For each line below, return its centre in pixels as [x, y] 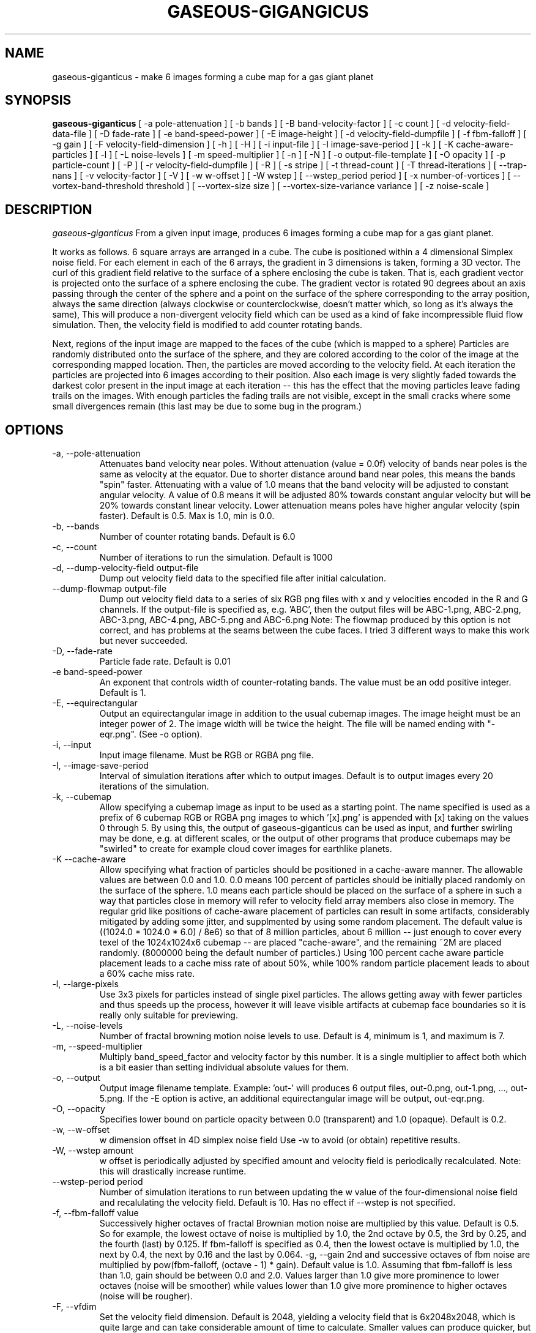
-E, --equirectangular [95, 703]
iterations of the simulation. [154, 786]
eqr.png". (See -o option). [151, 734]
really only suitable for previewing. [169, 1015]
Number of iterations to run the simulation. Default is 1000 [216, 558]
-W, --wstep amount [93, 1151]
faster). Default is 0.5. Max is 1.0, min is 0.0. [187, 516]
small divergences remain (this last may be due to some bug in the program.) [207, 406]
